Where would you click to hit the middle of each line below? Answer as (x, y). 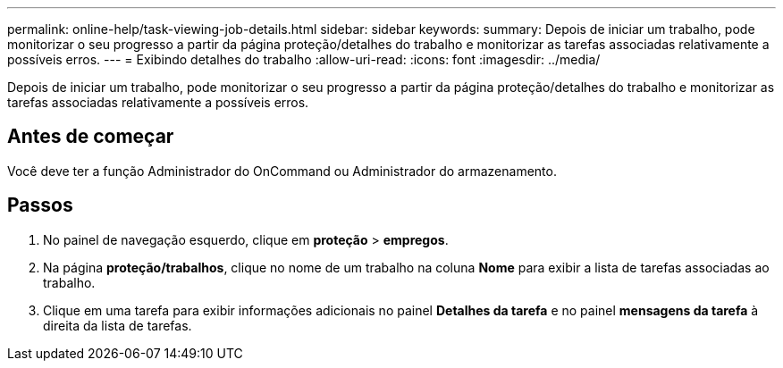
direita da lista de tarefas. (118, 325)
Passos (40, 205)
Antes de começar (91, 137)
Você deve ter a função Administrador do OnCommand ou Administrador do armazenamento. (282, 171)
